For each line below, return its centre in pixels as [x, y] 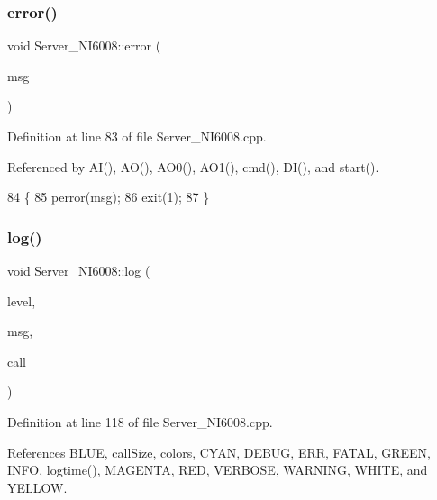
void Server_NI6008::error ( [84, 45]
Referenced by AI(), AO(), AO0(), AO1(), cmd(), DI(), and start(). [193, 166]
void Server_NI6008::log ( [79, 270]
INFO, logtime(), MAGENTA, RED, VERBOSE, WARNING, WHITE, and [218, 470]
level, [22, 300]
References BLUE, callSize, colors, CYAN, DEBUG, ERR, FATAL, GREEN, [219, 452]
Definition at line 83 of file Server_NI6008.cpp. [137, 136]
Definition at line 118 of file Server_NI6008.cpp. [140, 421]
